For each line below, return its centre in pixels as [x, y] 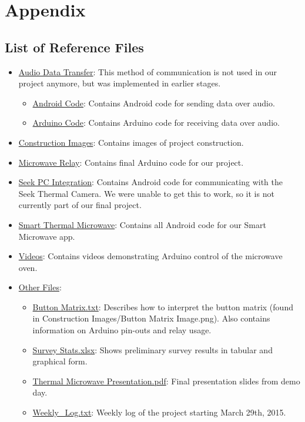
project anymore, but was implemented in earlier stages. [120, 83]
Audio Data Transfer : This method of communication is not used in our [148, 71]
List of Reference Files [74, 47]
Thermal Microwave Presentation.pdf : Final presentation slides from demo [166, 381]
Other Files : [40, 287]
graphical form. [60, 361]
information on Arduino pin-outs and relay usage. [122, 330]
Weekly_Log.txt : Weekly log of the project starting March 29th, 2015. [159, 412]
